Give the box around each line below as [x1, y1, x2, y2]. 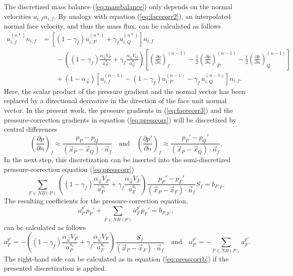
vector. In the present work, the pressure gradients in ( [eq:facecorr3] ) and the [4, 105, 233, 115]
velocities [4, 11, 31, 21]
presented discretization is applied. [4, 263, 107, 273]
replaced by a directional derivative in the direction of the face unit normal [4, 95, 227, 106]
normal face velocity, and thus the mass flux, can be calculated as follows [4, 21, 221, 31]
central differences [4, 124, 57, 134]
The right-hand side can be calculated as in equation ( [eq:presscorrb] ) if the [4, 253, 228, 263]
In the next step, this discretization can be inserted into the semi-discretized [4, 154, 231, 165]
